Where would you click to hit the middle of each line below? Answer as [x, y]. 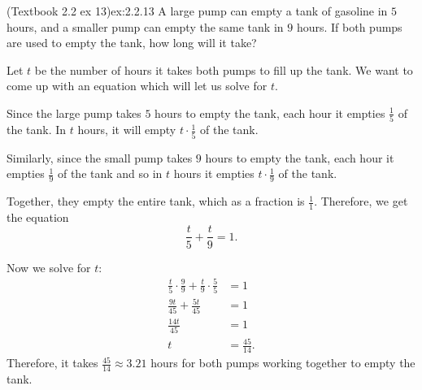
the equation [38, 217]
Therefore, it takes [52, 363]
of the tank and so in [110, 173]
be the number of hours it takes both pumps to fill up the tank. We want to [224, 69]
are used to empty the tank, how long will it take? [132, 43]
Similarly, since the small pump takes [100, 157]
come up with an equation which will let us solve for [137, 86]
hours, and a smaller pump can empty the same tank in [145, 26]
